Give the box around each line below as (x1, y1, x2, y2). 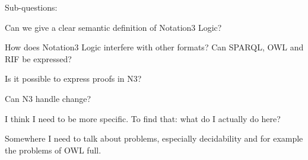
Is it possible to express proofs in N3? (5, 72, 142, 85)
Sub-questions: (5, 1, 58, 13)
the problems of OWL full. (5, 143, 101, 156)
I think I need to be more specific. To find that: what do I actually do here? (5, 112, 281, 124)
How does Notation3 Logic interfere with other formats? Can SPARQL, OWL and (5, 41, 304, 53)
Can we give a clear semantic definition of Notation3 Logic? (5, 21, 222, 33)
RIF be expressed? (5, 52, 72, 65)
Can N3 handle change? (5, 92, 91, 104)
